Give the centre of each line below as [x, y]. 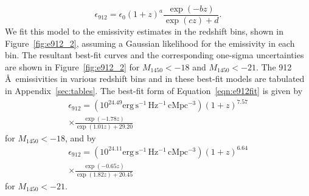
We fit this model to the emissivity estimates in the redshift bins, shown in [144, 31]
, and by [80, 137]
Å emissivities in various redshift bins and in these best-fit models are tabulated [155, 79]
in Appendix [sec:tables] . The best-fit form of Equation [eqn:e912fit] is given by [154, 91]
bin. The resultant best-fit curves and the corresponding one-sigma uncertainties [154, 55]
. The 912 [274, 66]
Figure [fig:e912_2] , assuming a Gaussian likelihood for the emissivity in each [150, 43]
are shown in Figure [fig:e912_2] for [72, 66]
